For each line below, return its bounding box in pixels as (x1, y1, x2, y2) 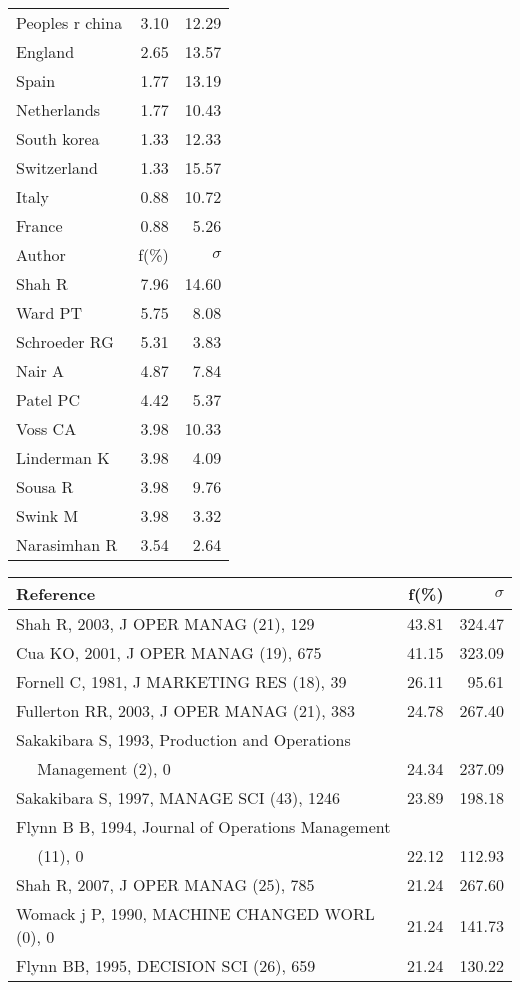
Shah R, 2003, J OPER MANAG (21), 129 (16, 612, 315, 635)
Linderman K (16, 446, 110, 469)
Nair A (16, 359, 65, 382)
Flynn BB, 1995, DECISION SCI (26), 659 (16, 954, 316, 977)
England (16, 40, 75, 63)
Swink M (16, 504, 79, 527)
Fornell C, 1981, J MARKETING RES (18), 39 (16, 670, 347, 693)
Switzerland (16, 156, 98, 179)
